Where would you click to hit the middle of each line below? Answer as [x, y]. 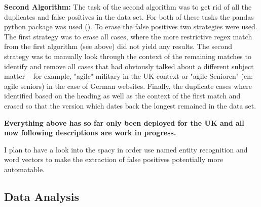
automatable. [25, 169]
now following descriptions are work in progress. [90, 133]
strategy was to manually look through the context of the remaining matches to [128, 56]
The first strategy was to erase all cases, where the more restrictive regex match [128, 36]
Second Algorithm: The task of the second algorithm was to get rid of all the [128, 7]
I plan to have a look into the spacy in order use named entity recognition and [126, 149]
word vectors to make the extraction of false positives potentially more [114, 159]
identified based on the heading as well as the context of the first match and [122, 96]
